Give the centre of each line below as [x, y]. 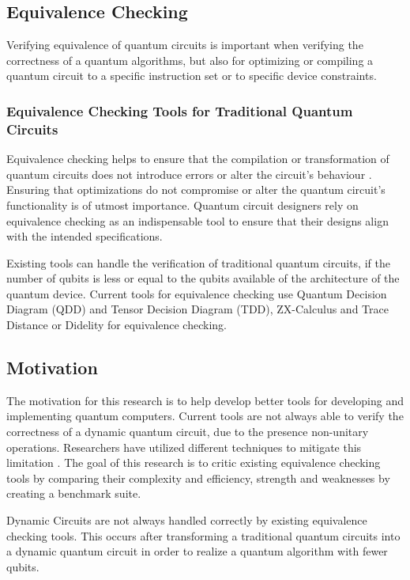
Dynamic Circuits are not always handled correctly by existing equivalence [187, 520]
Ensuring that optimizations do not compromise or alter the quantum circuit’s [196, 190]
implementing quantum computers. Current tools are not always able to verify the [205, 416]
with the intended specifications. [85, 236]
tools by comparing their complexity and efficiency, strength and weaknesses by [198, 478]
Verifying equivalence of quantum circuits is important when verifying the [185, 45]
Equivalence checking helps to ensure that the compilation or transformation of [198, 159]
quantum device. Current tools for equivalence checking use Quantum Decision [197, 293]
